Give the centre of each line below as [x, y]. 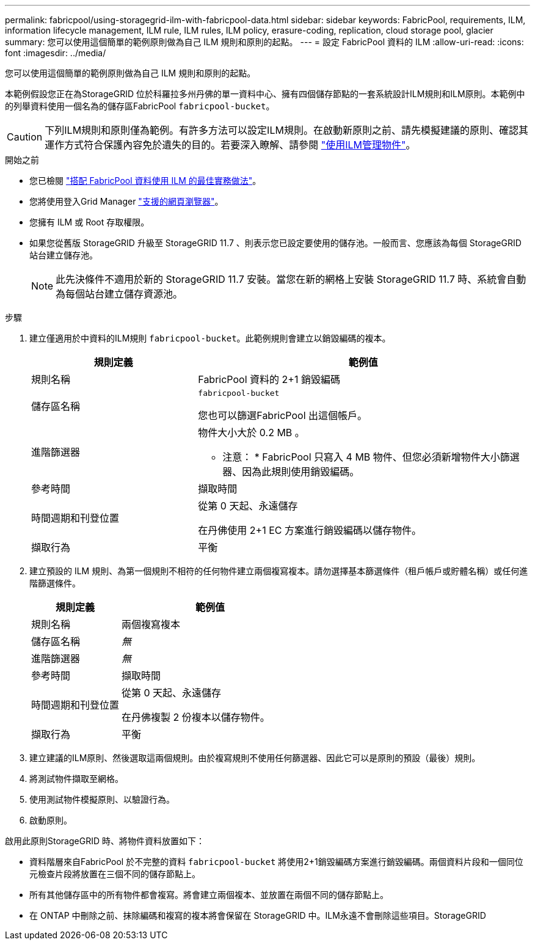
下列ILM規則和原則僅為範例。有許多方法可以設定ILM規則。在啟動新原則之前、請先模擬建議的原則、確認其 [286, 130]
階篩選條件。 [55, 583]
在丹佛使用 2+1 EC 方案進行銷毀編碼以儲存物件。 [310, 530]
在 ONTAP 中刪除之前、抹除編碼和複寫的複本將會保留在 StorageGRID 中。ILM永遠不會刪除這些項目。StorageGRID [258, 915]
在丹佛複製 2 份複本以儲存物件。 [196, 717]
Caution [25, 137]
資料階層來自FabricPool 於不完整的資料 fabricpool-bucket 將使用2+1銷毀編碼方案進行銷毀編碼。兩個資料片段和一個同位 [276, 862]
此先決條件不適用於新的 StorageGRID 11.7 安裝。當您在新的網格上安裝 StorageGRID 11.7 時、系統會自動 [291, 279]
